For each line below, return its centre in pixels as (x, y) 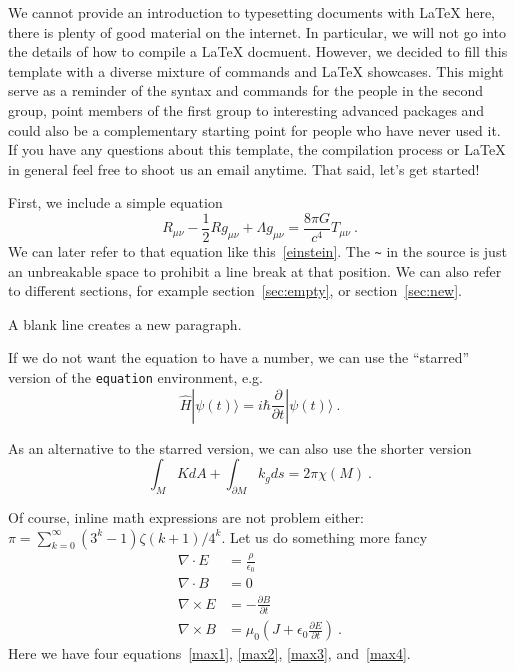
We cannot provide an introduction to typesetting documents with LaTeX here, (251, 12)
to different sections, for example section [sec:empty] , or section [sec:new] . (235, 290)
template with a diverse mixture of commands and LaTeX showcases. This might (256, 70)
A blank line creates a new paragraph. (125, 323)
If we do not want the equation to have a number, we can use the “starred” (239, 357)
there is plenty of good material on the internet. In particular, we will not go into (257, 31)
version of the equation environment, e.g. (136, 377)
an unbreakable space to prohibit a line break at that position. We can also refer (255, 270)
